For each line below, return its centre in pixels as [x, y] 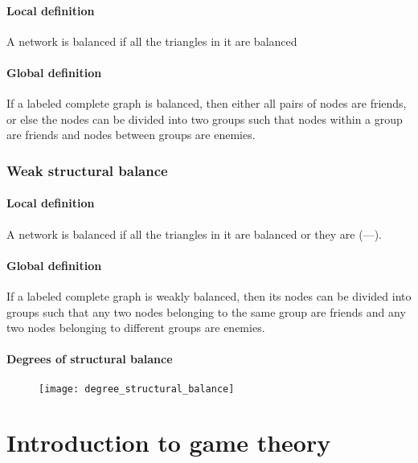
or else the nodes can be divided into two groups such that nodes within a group [205, 119]
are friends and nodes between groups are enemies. [131, 135]
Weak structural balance [87, 170]
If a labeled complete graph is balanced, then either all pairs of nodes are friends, [207, 103]
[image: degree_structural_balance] [137, 389]
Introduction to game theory [169, 443]
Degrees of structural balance [90, 359]
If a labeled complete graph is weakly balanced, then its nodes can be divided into [209, 296]
